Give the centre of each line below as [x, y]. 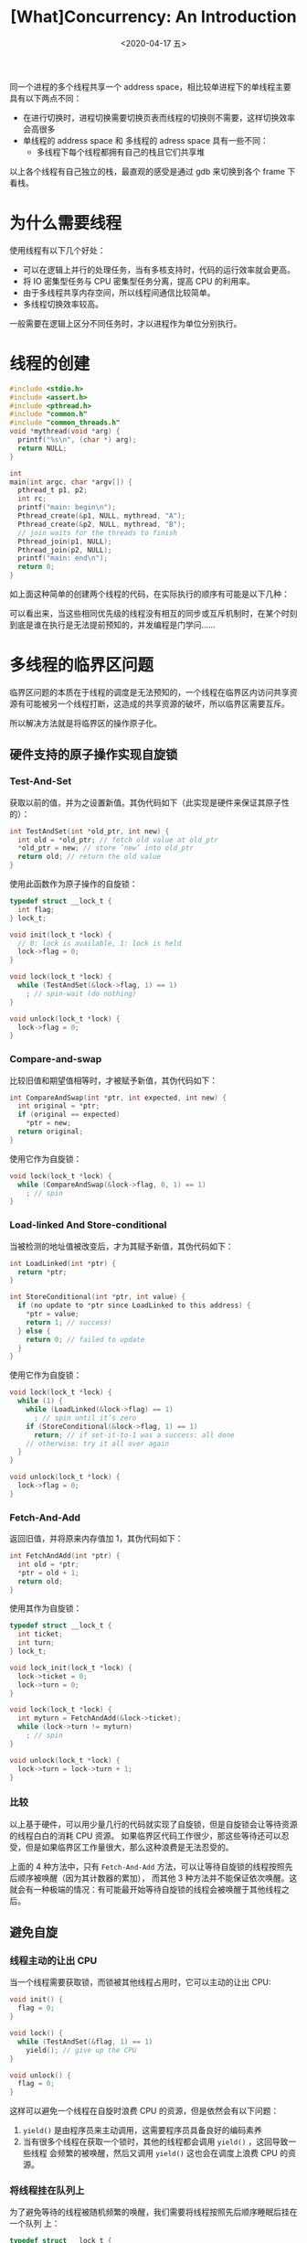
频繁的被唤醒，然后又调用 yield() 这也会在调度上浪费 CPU [168, 2153]
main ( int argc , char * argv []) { [71, 482]
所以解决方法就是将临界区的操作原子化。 [85, 723]
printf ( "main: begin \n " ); [67, 508]
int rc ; [32, 499]
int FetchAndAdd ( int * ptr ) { [65, 1556]
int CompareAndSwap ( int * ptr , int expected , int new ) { [118, 1098]
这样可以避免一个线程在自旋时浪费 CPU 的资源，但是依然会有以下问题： [144, 2111]
